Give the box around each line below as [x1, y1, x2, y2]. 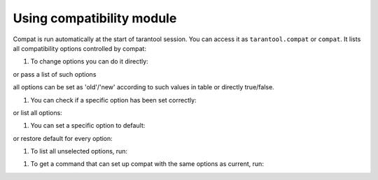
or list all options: [13, 108, 62, 117]
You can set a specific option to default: [30, 121, 146, 130]
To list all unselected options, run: [30, 147, 128, 156]
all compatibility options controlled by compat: [13, 44, 147, 52]
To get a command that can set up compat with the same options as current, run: [30, 160, 264, 168]
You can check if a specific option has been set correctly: [30, 96, 197, 104]
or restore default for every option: [13, 134, 113, 142]
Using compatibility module [13, 10, 177, 26]
